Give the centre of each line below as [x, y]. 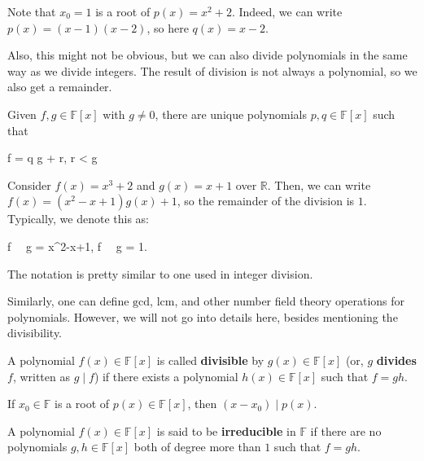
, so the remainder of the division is [266, 201]
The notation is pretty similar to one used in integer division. [160, 273]
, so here [168, 27]
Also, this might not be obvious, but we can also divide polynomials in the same [208, 55]
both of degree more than [197, 447]
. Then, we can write [319, 184]
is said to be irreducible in [226, 430]
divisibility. [35, 333]
